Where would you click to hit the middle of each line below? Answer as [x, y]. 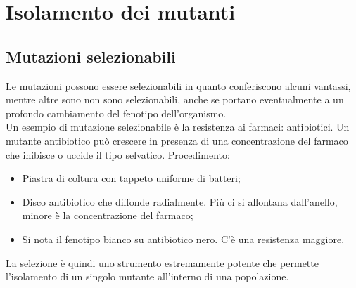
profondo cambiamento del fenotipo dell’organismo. [116, 113]
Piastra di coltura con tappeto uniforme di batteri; [131, 178]
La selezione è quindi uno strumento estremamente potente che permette [162, 262]
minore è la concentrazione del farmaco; [108, 215]
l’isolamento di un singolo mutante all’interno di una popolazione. [147, 276]
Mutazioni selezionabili [91, 56]
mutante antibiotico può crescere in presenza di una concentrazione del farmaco [177, 140]
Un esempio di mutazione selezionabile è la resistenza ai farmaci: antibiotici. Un [178, 127]
